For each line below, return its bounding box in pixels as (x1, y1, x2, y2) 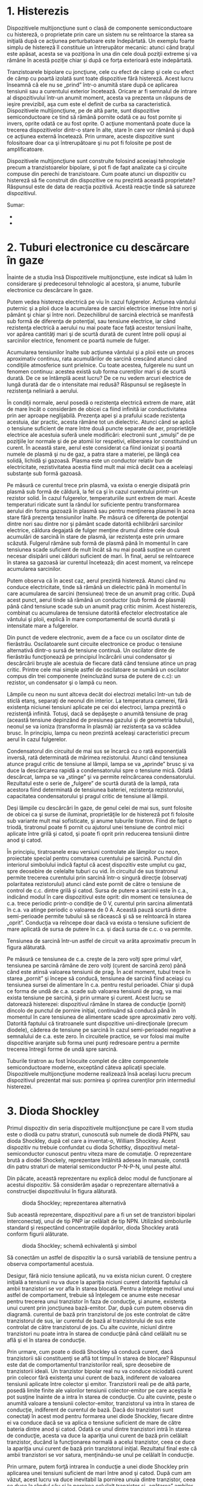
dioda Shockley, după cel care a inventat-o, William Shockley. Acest (7, 1137, 176, 1144)
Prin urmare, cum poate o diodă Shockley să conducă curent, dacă (7, 1348, 173, 1355)
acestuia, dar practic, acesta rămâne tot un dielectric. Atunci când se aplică (7, 418, 195, 425)
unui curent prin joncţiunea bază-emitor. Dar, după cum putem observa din (7, 1304, 193, 1311)
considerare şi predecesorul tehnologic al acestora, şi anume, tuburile (7, 280, 181, 287)
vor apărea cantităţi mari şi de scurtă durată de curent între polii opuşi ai (7, 330, 187, 338)
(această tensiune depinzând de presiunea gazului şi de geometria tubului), (7, 716, 195, 724)
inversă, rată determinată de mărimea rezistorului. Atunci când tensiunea (7, 753, 188, 761)
